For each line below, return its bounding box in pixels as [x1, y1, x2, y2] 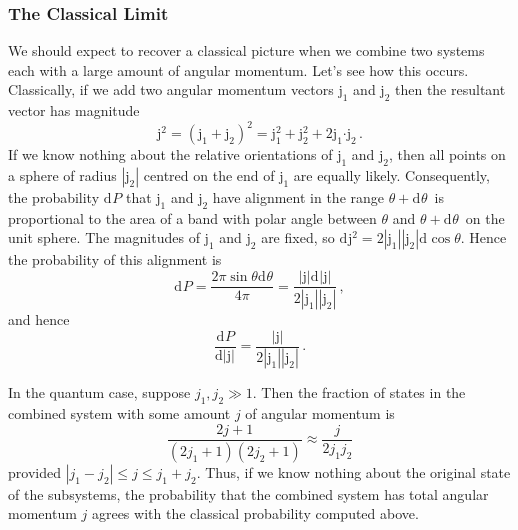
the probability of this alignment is [8, 249, 222, 270]
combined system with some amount [8, 403, 231, 424]
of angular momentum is [245, 403, 395, 424]
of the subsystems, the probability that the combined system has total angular [8, 483, 489, 504]
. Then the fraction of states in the [252, 382, 466, 403]
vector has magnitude [8, 100, 140, 121]
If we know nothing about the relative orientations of [8, 144, 333, 165]
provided [8, 461, 61, 482]
